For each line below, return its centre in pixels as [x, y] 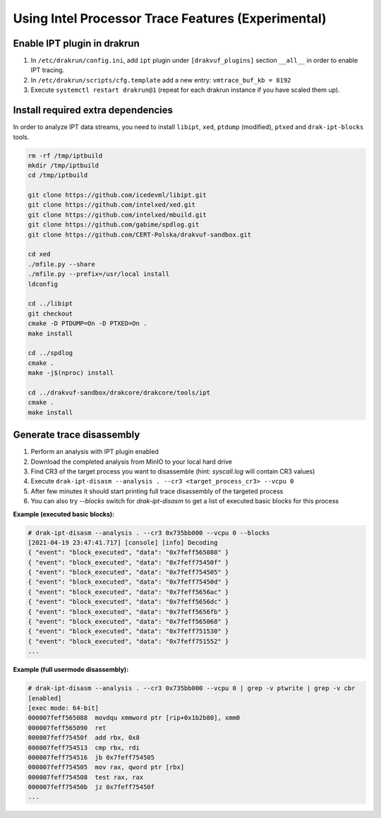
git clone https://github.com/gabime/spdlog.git [114, 225]
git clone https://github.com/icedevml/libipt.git [117, 195]
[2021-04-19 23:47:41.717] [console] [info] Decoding [123, 542]
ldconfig [43, 284]
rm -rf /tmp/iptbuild [65, 156]
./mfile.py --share [61, 264]
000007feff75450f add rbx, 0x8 [84, 738]
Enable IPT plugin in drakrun [77, 43]
